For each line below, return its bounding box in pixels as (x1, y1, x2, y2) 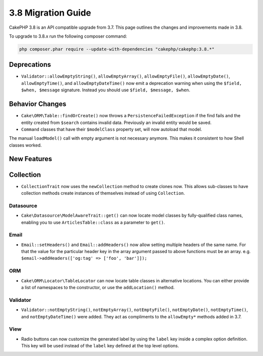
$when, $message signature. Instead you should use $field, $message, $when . (21, 87, 190, 93)
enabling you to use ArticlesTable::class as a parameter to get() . (21, 219, 165, 225)
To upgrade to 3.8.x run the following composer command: (9, 33, 127, 39)
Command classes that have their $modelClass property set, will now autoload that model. (21, 126, 202, 132)
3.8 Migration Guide (9, 7, 91, 18)
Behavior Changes (9, 100, 67, 108)
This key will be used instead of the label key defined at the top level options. (21, 343, 179, 349)
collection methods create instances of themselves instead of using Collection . (21, 190, 185, 196)
